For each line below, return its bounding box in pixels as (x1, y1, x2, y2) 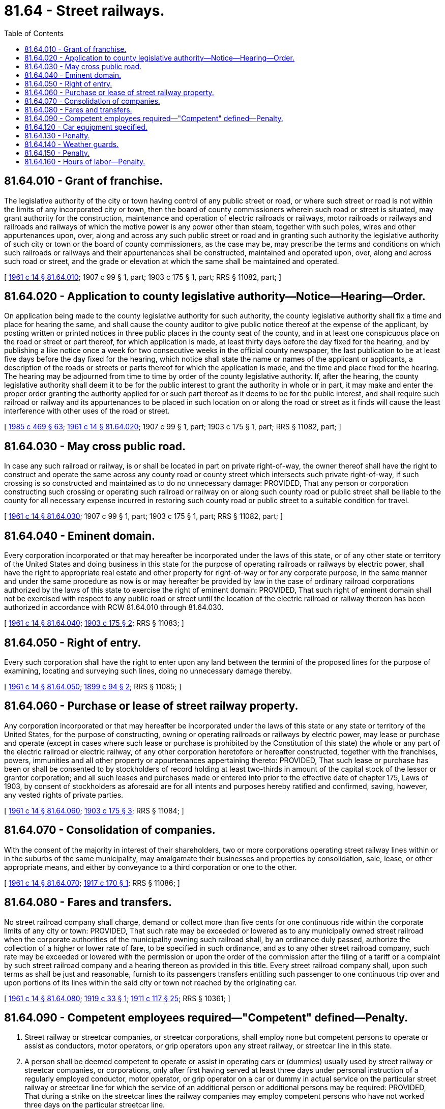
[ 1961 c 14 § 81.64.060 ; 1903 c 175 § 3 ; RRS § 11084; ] (4, 806, 184, 815)
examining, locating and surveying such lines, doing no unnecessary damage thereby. (4, 666, 292, 675)
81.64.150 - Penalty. (24, 148, 90, 157)
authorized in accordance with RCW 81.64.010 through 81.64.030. (4, 603, 224, 612)
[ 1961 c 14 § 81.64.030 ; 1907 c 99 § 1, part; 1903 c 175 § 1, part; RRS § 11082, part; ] (4, 512, 283, 521)
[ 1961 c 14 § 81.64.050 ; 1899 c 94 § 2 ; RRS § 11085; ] (4, 682, 182, 691)
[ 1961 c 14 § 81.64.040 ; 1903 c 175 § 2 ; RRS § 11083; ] (4, 619, 184, 628)
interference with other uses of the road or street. (4, 406, 170, 416)
